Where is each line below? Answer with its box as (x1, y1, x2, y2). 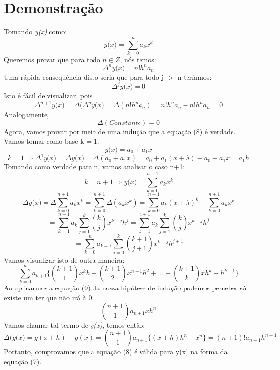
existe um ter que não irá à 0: (4, 292, 94, 303)
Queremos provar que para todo (4, 54, 100, 64)
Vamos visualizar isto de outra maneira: (4, 254, 125, 265)
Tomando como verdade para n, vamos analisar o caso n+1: (4, 162, 185, 172)
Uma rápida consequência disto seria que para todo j (4, 71, 164, 82)
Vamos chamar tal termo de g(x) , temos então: (4, 319, 145, 329)
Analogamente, (4, 109, 49, 120)
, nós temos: (120, 54, 156, 64)
